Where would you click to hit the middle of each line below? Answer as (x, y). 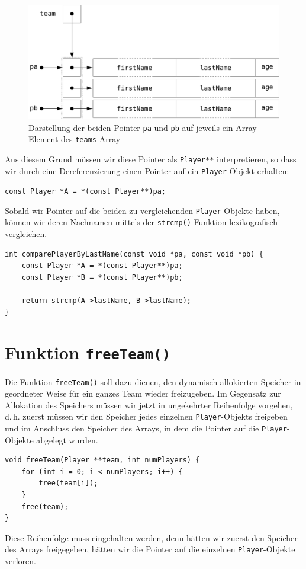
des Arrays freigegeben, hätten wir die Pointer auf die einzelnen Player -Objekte (150, 549)
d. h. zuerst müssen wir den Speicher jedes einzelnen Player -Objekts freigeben (146, 416)
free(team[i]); (68, 483)
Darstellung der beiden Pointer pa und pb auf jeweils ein (131, 127)
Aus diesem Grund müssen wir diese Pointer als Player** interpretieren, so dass (151, 159)
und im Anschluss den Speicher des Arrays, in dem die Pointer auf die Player (146, 428)
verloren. (20, 561)
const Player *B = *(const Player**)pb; (102, 277)
